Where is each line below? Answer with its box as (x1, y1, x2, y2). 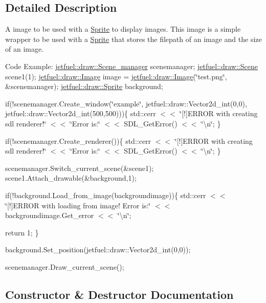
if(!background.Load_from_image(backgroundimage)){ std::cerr (5, 189, 206, 200)
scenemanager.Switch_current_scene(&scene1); (5, 162, 154, 173)
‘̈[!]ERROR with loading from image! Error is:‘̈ (5, 200, 151, 210)
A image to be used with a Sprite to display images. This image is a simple (5, 24, 241, 34)
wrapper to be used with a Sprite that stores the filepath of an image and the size (5, 33, 262, 44)
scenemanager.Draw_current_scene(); (5, 261, 124, 272)
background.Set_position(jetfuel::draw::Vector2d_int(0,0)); (5, 244, 191, 255)
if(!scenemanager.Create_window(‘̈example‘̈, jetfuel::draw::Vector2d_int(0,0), (5, 98, 247, 109)
